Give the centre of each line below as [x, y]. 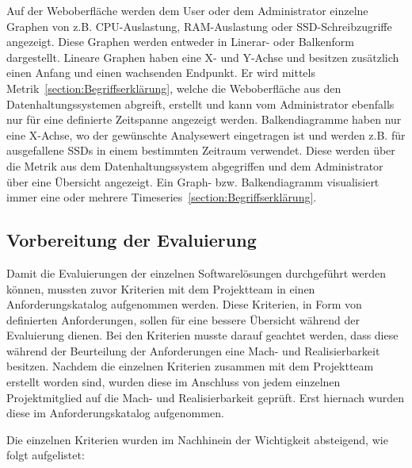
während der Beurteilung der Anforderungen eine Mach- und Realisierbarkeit [193, 350]
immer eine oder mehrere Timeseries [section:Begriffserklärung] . [162, 197]
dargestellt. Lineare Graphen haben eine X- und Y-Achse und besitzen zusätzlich [203, 57]
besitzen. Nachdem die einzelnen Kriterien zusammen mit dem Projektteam [190, 366]
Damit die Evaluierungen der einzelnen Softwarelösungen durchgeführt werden [196, 272]
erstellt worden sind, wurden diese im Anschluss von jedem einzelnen [174, 382]
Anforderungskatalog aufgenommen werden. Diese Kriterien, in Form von [184, 304]
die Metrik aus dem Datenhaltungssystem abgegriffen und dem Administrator [195, 165]
